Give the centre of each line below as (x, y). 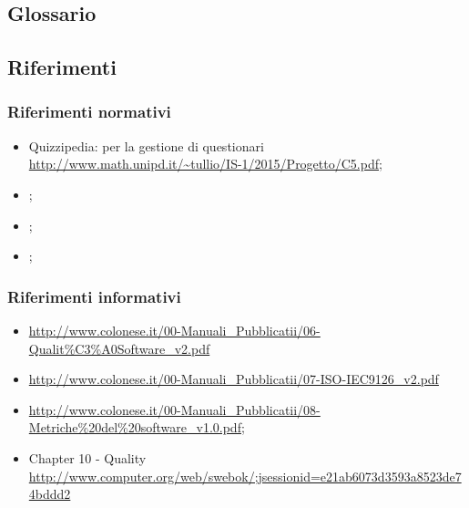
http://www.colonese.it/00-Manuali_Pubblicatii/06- (174, 330)
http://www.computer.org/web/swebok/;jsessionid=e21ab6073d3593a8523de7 (245, 476)
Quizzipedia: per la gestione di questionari (146, 145)
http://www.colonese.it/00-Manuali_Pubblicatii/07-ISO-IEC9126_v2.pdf (234, 379)
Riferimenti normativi (89, 112)
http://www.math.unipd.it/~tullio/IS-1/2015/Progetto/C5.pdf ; (205, 164)
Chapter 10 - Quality (87, 457)
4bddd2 (50, 494)
